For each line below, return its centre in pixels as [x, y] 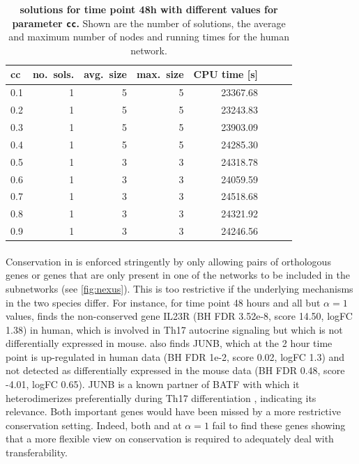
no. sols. [53, 74]
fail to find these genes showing [279, 425]
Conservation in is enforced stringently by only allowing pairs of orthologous [168, 261]
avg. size [105, 74]
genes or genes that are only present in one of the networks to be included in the [178, 275]
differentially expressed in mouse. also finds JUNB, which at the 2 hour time [169, 343]
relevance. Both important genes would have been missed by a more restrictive [173, 411]
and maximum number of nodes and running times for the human [149, 37]
